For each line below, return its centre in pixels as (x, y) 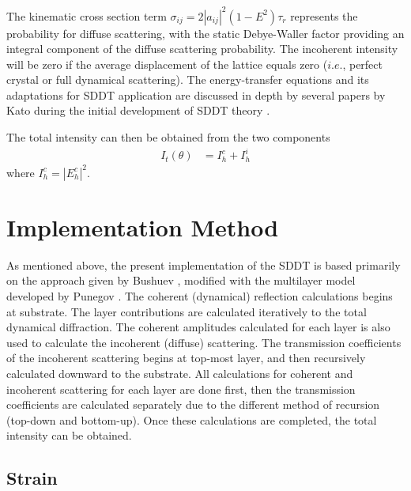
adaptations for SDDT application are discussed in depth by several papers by (196, 94)
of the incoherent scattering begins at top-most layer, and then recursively (186, 358)
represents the (324, 15)
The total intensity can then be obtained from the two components (168, 137)
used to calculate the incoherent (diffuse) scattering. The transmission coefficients (204, 342)
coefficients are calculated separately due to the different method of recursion (193, 404)
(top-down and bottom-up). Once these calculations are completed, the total (192, 419)
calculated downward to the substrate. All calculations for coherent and (180, 373)
